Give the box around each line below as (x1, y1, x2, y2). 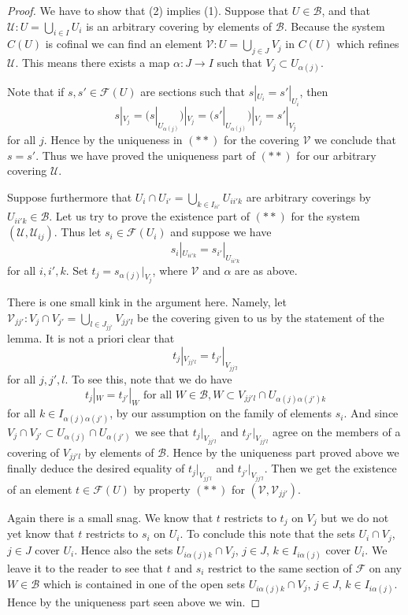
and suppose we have (170, 224, 272, 240)
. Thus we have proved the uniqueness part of (35, 146, 255, 163)
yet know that (7, 525, 75, 542)
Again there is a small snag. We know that (7, 509, 213, 525)
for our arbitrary (296, 146, 376, 163)
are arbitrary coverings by (246, 189, 371, 206)
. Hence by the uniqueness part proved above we (166, 444, 399, 461)
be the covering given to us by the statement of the (137, 309, 384, 325)
